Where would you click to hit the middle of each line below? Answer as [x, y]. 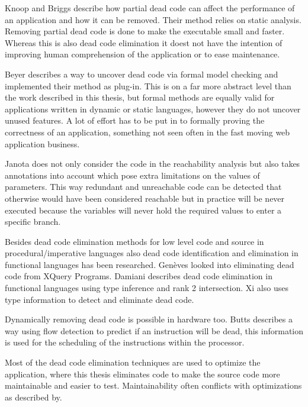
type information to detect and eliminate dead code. [100, 299]
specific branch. [33, 222]
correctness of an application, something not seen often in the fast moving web [147, 132]
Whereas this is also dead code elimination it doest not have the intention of [144, 42]
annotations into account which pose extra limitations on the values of [132, 175]
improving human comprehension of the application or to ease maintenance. [142, 54]
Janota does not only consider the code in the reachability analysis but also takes [153, 164]
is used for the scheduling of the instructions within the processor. [125, 342]
